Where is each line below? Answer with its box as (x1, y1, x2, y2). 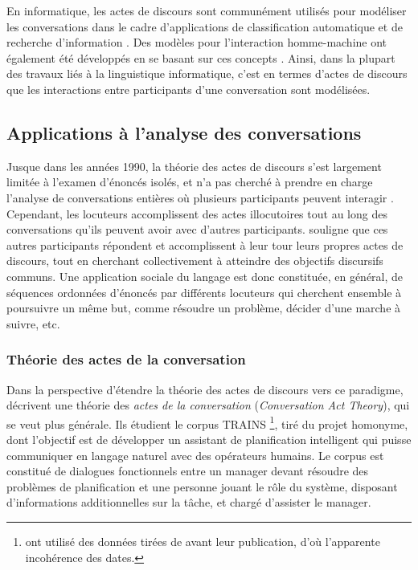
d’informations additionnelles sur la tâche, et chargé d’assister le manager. (6, 494, 371, 511)
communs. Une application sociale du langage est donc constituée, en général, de (6, 267, 404, 284)
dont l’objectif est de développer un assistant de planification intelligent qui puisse (6, 430, 412, 447)
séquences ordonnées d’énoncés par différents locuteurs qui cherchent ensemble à (6, 283, 402, 300)
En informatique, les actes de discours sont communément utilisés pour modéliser (6, 2, 407, 18)
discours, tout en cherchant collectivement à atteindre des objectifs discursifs (6, 252, 383, 269)
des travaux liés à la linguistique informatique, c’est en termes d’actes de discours (6, 65, 408, 82)
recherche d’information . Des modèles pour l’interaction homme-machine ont (6, 34, 387, 51)
